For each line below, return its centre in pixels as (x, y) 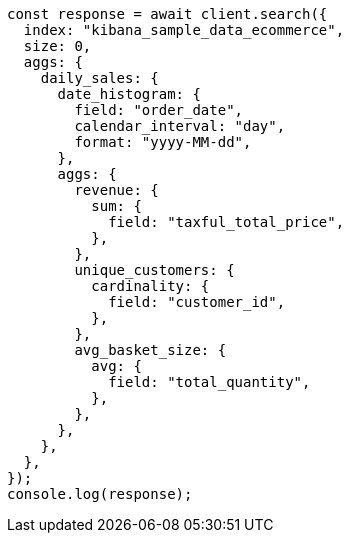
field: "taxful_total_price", (226, 222)
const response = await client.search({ (167, 14)
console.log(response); (100, 494)
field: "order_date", (159, 110)
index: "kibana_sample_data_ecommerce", (184, 30)
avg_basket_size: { (150, 350)
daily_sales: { (99, 78)
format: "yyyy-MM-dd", (163, 142)
